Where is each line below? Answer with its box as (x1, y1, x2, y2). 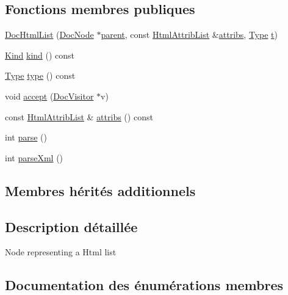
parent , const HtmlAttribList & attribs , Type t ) (101, 28, 278, 41)
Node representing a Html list (5, 246, 117, 258)
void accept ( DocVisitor (5, 89, 94, 102)
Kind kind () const (5, 48, 75, 61)
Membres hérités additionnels (5, 181, 196, 200)
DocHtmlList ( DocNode (5, 28, 94, 41)
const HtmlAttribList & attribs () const (5, 110, 153, 123)
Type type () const (5, 69, 76, 82)
